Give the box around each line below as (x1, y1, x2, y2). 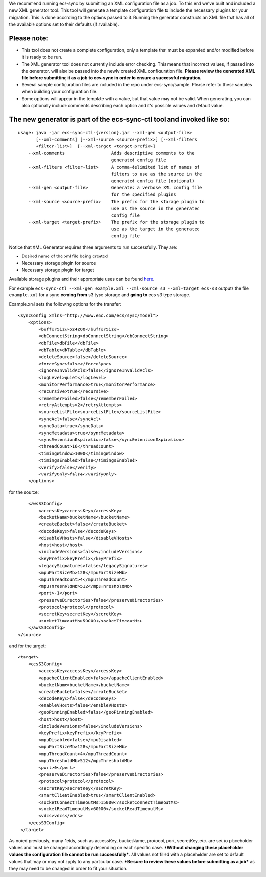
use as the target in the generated (111, 226, 200, 232)
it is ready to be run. (21, 54, 63, 60)
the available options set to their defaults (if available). (9, 21, 119, 27)
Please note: (9, 34, 49, 42)
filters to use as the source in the (111, 171, 202, 177)
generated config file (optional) (111, 178, 195, 183)
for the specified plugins (111, 192, 177, 197)
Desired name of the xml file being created (21, 253, 108, 259)
